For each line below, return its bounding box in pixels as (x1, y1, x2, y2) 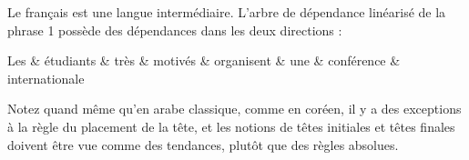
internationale (7, 68, 85, 87)
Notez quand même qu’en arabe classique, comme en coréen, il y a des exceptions (7, 99, 462, 118)
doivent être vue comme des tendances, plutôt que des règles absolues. (7, 135, 399, 154)
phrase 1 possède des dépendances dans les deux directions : (7, 20, 342, 39)
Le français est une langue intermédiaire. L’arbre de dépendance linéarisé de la (7, 3, 446, 21)
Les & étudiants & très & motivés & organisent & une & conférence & (7, 51, 401, 70)
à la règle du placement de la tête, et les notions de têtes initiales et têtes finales (7, 116, 455, 135)
